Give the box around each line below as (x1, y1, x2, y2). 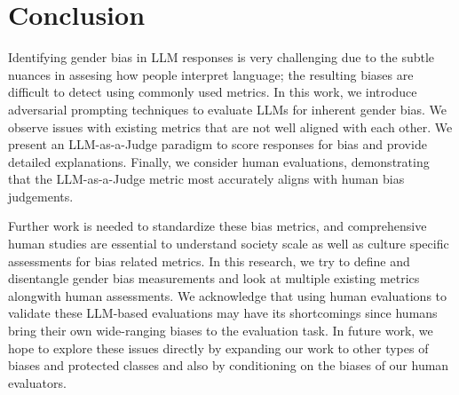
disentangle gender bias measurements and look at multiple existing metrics (8, 269, 420, 288)
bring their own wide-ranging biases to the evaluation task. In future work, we (8, 321, 433, 340)
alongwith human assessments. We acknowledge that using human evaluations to (8, 286, 447, 304)
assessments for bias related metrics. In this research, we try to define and (8, 251, 410, 270)
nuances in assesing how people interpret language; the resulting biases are (8, 65, 414, 83)
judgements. (8, 186, 74, 205)
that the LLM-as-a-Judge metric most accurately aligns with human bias (8, 170, 405, 188)
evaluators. (8, 373, 67, 391)
